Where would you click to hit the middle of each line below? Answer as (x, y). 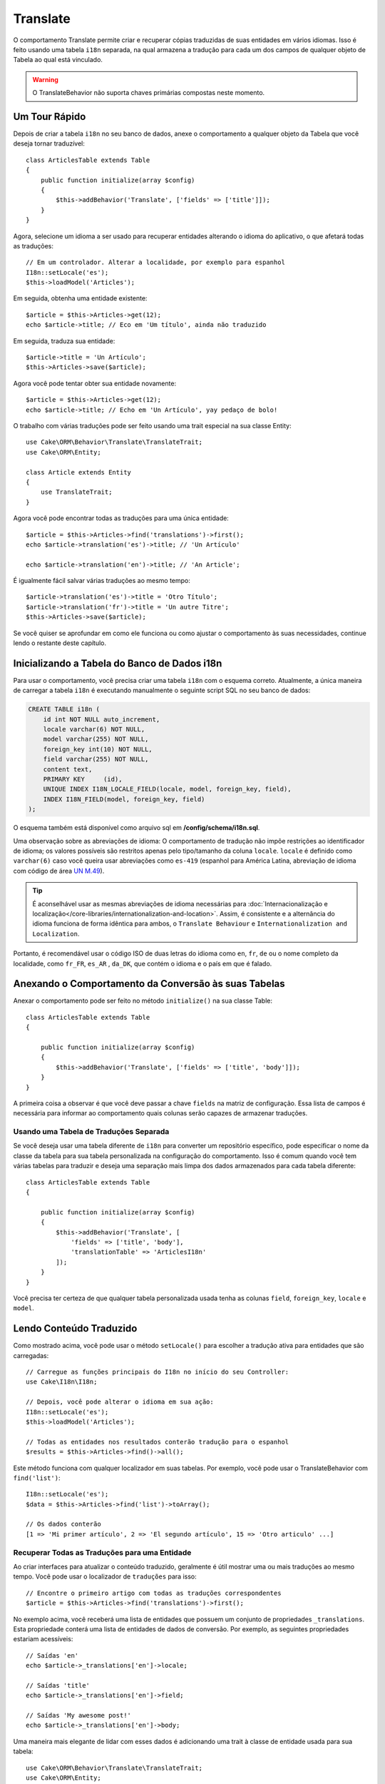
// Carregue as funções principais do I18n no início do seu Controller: (158, 1372)
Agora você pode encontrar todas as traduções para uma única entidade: (121, 518)
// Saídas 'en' (52, 1655)
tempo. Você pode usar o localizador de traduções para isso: (105, 1576)
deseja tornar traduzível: (49, 143)
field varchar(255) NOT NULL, (96, 759)
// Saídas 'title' (58, 1685)
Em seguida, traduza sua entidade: (64, 341)
